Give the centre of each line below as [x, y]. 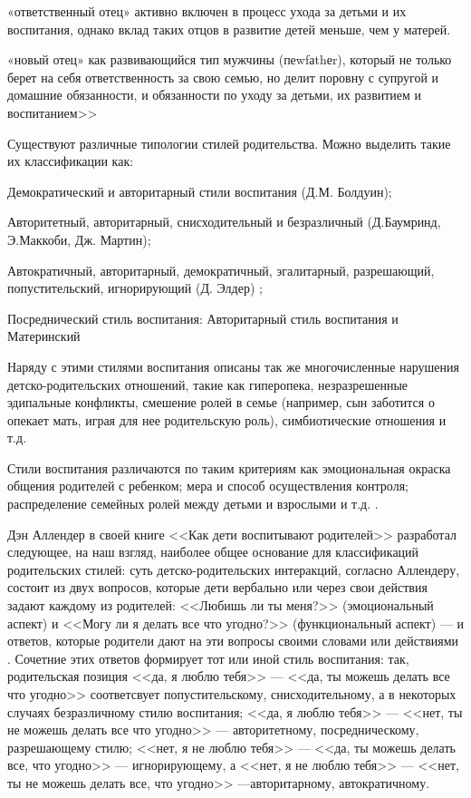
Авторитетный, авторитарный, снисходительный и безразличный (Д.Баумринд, [224, 222]
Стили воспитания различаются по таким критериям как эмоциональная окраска [229, 467]
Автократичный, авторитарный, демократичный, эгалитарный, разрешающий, [221, 270]
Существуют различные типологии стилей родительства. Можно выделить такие [229, 143]
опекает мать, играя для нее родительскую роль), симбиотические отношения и [227, 419]
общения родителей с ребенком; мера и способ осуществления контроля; [208, 486]
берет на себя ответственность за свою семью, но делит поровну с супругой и [223, 77]
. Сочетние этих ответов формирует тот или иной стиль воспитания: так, [208, 658]
